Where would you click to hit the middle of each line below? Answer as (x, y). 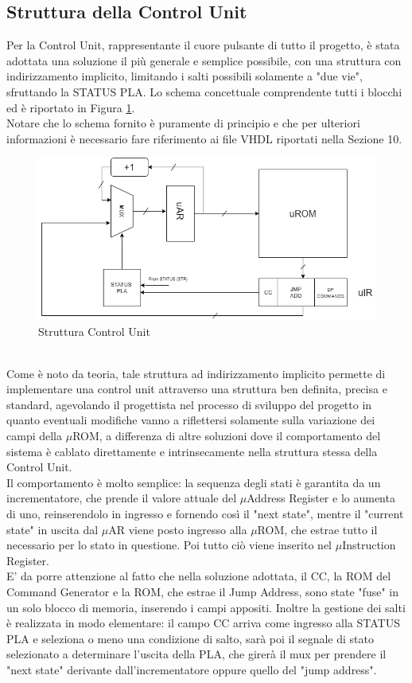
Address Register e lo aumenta (321, 498)
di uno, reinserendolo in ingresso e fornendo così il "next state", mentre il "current (205, 514)
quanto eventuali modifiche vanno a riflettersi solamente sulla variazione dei (191, 420)
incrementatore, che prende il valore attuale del (122, 498)
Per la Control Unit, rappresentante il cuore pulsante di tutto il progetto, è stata (203, 45)
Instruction (369, 545)
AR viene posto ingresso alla (178, 529)
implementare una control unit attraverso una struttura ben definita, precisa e (197, 389)
